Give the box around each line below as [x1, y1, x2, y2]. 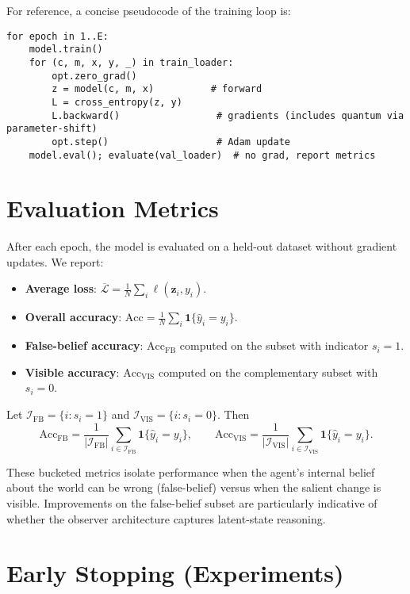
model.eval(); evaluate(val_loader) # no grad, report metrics [29, 149, 376, 161]
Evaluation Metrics [6, 192, 219, 224]
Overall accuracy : [25, 308, 122, 325]
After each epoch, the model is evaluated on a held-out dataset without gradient [6, 238, 397, 255]
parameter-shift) [6, 123, 98, 135]
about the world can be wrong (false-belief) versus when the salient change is [6, 479, 381, 496]
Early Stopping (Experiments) [6, 557, 344, 589]
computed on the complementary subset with [158, 363, 378, 380]
